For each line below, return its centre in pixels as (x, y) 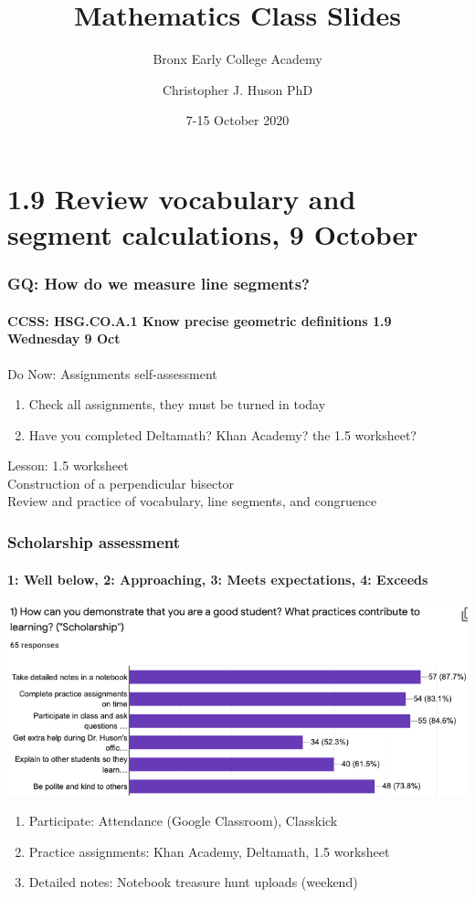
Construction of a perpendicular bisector (121, 483)
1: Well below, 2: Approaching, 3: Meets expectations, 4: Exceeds (218, 579)
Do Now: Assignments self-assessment (112, 373)
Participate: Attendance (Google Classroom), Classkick (183, 821)
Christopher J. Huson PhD (237, 89)
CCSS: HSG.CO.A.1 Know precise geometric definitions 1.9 (200, 320)
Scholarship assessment (94, 542)
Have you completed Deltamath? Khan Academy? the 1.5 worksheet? (222, 434)
